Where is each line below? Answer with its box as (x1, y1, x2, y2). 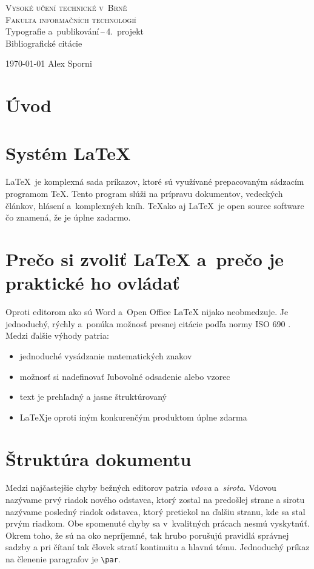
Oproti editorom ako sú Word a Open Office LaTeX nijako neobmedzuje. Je (5, 305, 289, 318)
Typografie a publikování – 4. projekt (5, 25, 144, 38)
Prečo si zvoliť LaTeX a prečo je (5, 247, 284, 271)
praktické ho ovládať (5, 270, 180, 295)
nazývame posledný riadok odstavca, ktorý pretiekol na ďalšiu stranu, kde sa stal (5, 505, 306, 517)
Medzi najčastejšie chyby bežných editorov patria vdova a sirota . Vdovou (5, 481, 276, 494)
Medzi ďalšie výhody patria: (5, 329, 109, 342)
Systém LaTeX (5, 140, 131, 165)
